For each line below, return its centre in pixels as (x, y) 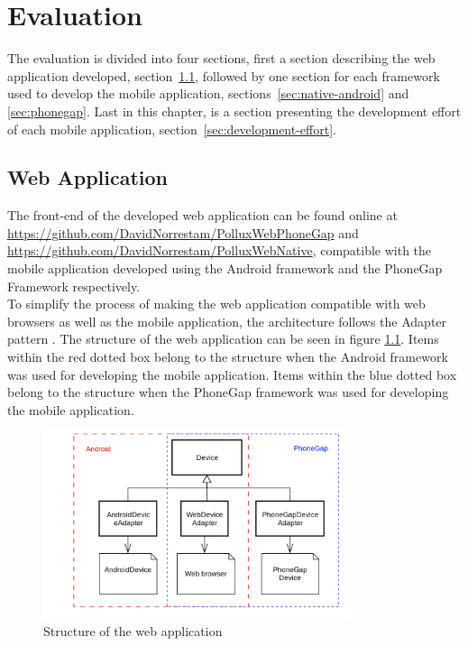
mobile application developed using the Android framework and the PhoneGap (225, 268)
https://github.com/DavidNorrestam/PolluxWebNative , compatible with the (220, 250)
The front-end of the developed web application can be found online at (202, 215)
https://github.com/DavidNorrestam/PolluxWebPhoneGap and (183, 232)
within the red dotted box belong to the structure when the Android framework (228, 357)
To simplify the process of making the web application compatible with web (216, 304)
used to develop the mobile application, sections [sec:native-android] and (208, 93)
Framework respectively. (73, 286)
